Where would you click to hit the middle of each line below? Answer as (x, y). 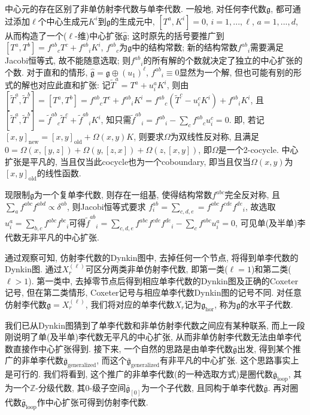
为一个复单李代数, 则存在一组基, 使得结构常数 (123, 195)
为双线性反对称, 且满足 (215, 136)
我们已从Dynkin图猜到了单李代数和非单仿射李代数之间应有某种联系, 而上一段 (155, 325)
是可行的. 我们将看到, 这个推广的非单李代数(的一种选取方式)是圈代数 (139, 374)
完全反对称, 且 (253, 195)
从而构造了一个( (36, 35)
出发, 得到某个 (265, 348)
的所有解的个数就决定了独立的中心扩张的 (223, 60)
